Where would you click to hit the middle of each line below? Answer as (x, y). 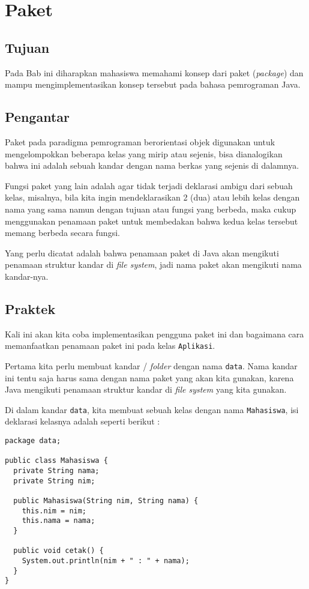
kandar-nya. (27, 276)
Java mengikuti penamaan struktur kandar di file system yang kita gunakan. (146, 389)
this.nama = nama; (58, 521)
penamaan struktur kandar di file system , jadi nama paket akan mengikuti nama (153, 264)
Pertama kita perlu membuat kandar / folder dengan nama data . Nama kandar (151, 365)
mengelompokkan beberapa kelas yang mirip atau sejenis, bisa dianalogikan (144, 153)
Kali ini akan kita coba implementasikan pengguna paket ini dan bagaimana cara (154, 334)
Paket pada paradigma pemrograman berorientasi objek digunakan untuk (140, 141)
